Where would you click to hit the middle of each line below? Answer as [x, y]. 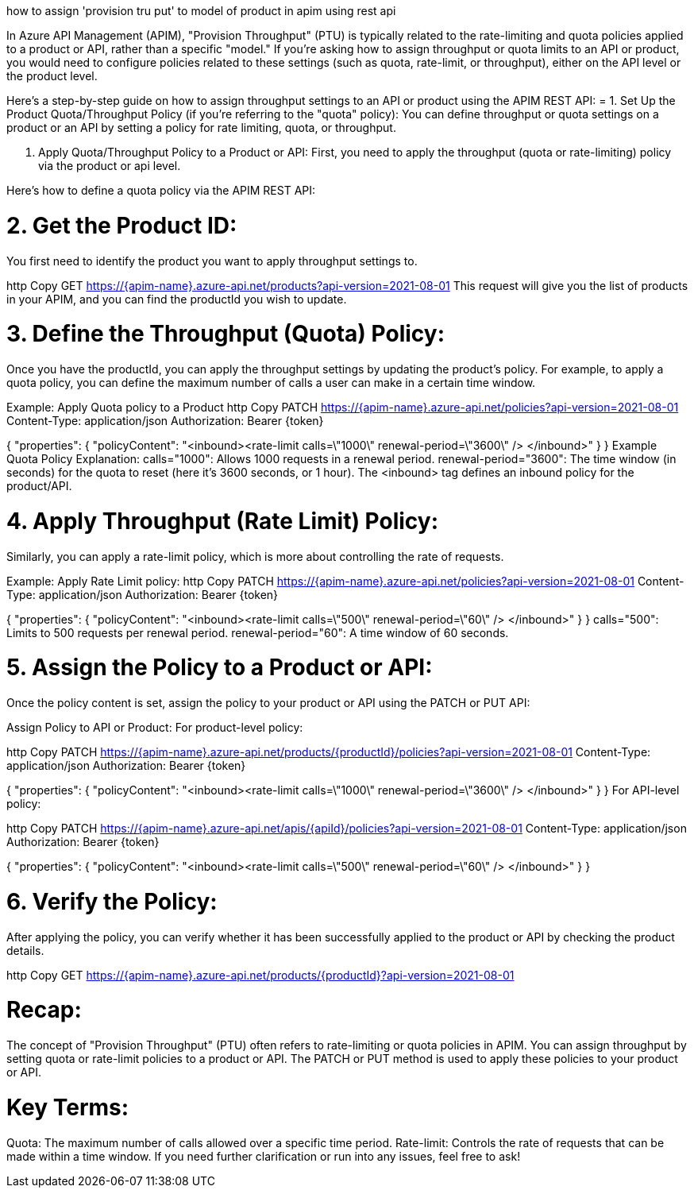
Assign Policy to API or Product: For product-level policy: [155, 727]
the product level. [52, 76]
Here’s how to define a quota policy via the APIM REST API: [161, 190]
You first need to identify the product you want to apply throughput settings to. [212, 261]
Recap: [44, 1010]
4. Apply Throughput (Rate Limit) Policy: [223, 521]
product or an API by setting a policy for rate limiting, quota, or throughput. [201, 128]
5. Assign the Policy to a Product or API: [220, 668]
